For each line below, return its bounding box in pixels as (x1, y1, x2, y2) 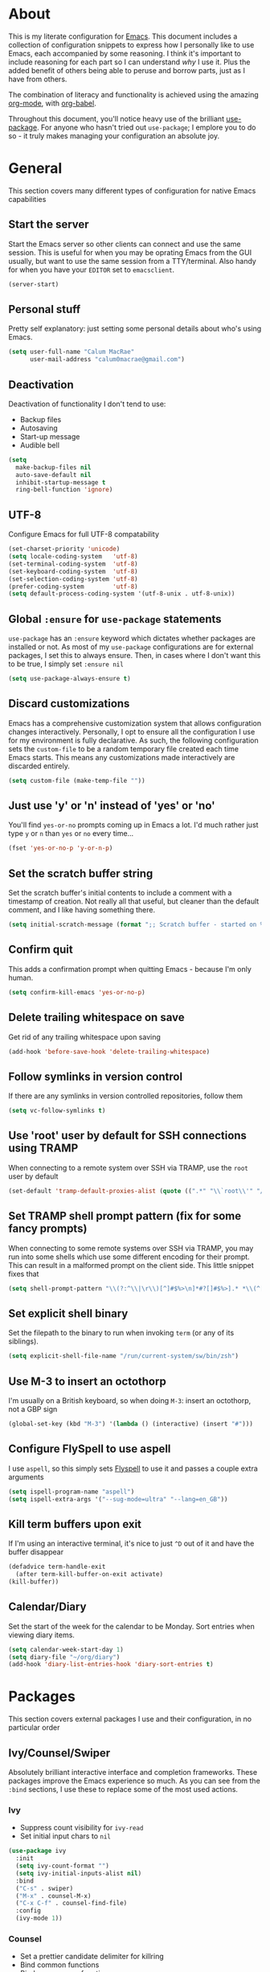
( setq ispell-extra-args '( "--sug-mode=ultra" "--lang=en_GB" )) (8, 1495, 228, 1503)
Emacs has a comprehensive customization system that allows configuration (8, 718, 262, 728)
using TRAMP (8, 1142, 79, 1155)
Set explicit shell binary (8, 1307, 129, 1320)
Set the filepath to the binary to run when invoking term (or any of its (8, 1328, 235, 1338)
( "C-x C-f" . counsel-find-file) (15, 1900, 128, 1908)
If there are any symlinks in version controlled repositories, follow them (8, 1091, 243, 1101)
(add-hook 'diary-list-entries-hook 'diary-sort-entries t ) (8, 1661, 215, 1669)
